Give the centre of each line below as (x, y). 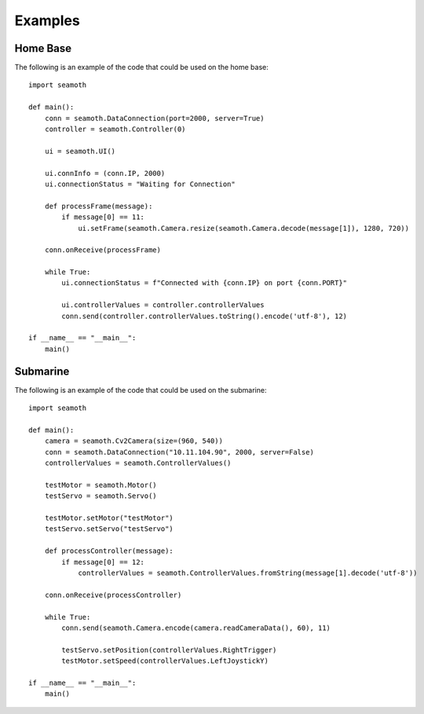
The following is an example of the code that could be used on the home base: (141, 68)
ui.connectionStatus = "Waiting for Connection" (140, 184)
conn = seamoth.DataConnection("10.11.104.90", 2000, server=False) (179, 452)
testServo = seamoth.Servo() (101, 496)
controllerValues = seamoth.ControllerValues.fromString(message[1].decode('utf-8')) (248, 573)
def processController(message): (109, 551)
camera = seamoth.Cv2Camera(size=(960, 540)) (134, 441)
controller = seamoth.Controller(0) (115, 129)
